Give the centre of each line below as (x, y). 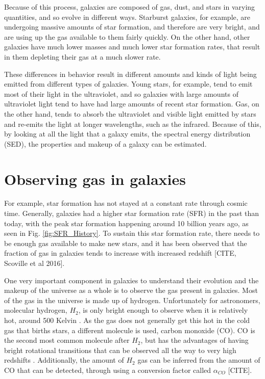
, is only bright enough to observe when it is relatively (163, 310)
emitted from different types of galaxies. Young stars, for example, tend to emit (128, 84)
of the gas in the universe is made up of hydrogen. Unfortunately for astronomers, (132, 300)
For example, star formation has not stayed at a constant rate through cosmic (126, 203)
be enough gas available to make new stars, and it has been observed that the (126, 243)
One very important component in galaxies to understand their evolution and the (131, 280)
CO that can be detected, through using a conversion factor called (108, 370)
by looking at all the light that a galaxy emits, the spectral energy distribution (127, 134)
